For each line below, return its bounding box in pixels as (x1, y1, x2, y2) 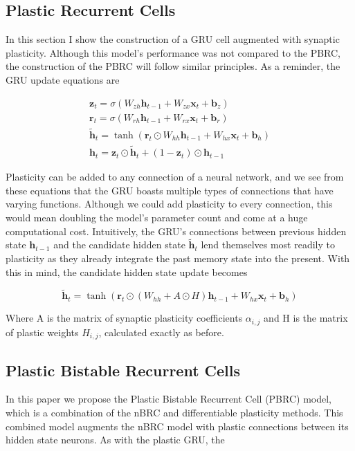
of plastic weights (6, 324, 79, 339)
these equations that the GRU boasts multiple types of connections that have (6, 183, 334, 197)
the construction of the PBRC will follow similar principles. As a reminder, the (6, 59, 340, 73)
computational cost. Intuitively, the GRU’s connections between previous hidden (6, 223, 347, 238)
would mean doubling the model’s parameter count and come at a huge (6, 210, 308, 224)
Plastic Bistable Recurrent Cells (6, 359, 241, 380)
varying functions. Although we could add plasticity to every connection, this (6, 196, 333, 211)
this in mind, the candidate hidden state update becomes (6, 264, 248, 279)
